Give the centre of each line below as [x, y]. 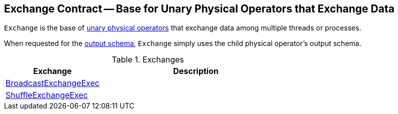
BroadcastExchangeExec [53, 83]
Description [196, 71]
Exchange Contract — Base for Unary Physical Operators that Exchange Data [199, 9]
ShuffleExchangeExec [47, 95]
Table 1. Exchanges [148, 60]
